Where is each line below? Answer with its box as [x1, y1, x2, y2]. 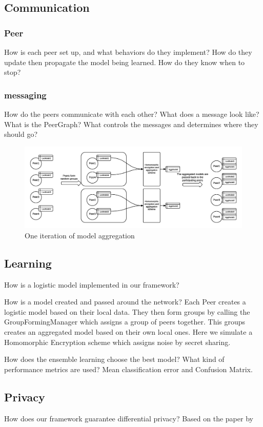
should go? [4, 129, 38, 139]
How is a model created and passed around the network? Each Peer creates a [4, 296, 246, 307]
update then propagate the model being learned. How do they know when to [4, 56, 245, 67]
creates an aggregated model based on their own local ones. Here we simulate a [4, 326, 253, 337]
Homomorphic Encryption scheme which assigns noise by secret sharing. [4, 336, 231, 347]
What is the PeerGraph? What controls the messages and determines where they [4, 118, 258, 129]
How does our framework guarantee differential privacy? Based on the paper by [4, 413, 253, 423]
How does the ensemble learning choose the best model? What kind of [4, 354, 225, 364]
